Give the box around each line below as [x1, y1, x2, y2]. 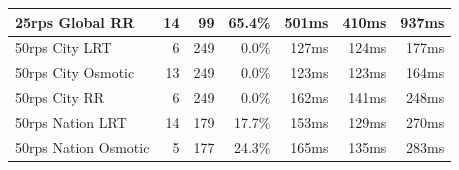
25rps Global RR [15, 11, 135, 32]
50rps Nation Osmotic [15, 136, 150, 157]
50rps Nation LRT [15, 111, 127, 132]
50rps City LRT [15, 37, 112, 58]
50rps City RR [15, 87, 105, 108]
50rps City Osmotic [15, 62, 135, 83]
